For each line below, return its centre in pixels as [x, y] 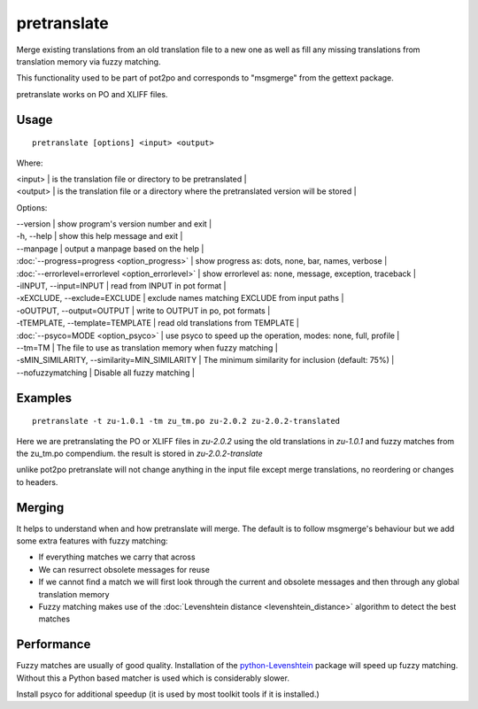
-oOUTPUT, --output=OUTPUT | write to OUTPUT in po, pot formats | [143, 311]
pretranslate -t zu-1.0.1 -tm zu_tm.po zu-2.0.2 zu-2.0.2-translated [186, 421]
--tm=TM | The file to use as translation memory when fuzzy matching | [147, 347]
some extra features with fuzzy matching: [92, 541]
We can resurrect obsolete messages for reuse [124, 569]
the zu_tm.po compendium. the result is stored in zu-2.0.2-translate [139, 453]
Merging [40, 508]
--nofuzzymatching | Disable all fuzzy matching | [105, 373]
